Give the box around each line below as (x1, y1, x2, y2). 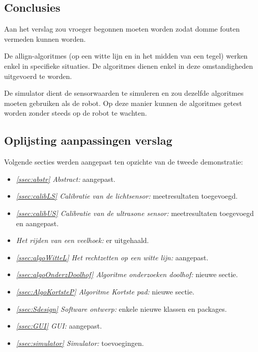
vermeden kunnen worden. (4, 33, 86, 44)
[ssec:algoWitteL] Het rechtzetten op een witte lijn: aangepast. (16, 252, 209, 262)
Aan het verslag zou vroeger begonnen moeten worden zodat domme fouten (4, 23, 240, 34)
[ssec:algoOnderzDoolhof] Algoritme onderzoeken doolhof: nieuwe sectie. (16, 269, 238, 280)
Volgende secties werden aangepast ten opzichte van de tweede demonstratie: (4, 156, 243, 167)
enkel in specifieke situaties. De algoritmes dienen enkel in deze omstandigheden (4, 60, 253, 71)
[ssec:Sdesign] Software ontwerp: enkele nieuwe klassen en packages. (16, 303, 227, 314)
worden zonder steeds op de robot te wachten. (4, 107, 147, 118)
